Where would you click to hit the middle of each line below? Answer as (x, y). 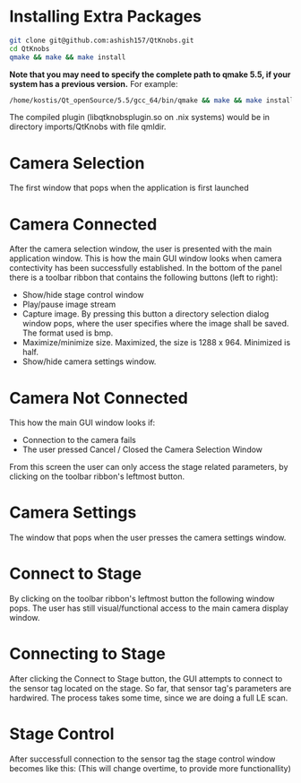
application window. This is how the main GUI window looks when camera (146, 258)
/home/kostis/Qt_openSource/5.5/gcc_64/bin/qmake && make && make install (152, 100)
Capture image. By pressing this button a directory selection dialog (146, 314)
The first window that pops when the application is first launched (129, 188)
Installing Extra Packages (106, 17)
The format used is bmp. (68, 333)
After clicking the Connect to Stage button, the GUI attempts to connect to (146, 679)
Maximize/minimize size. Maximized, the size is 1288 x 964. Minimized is (156, 343)
